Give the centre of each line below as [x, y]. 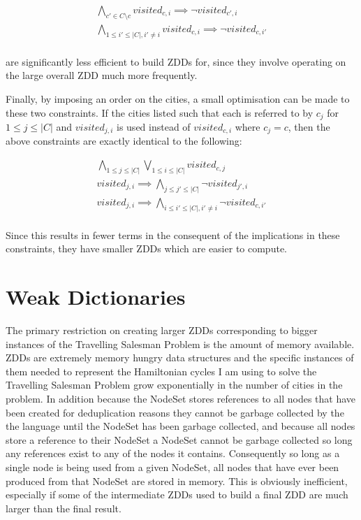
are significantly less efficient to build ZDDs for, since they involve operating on [176, 61]
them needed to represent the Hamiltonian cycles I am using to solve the [161, 371]
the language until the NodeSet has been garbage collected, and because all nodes [180, 426]
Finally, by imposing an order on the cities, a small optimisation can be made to [178, 98]
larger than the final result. [64, 508]
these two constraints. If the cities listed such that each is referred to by [160, 112]
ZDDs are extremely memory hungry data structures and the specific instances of [180, 357]
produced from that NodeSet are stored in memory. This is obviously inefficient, [177, 481]
